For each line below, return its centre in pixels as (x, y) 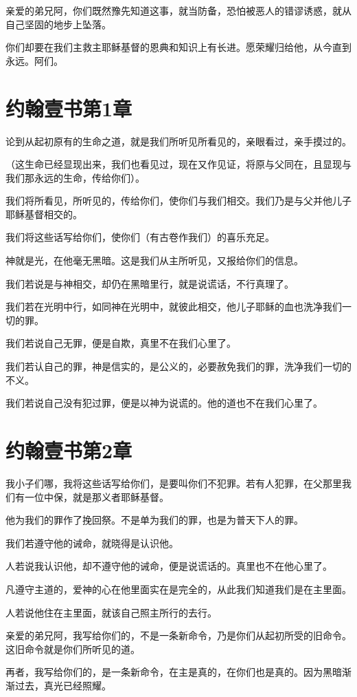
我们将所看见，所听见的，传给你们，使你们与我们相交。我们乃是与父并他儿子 (178, 201)
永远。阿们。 (34, 60)
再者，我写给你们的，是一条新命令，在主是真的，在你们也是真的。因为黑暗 (174, 672)
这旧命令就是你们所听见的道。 (73, 648)
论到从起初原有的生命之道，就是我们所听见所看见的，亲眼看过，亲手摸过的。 (178, 141)
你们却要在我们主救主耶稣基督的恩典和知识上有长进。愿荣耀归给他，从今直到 (178, 47)
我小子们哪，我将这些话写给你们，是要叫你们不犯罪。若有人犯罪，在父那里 (174, 483)
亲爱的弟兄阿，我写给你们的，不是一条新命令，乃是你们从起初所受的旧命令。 (178, 635)
